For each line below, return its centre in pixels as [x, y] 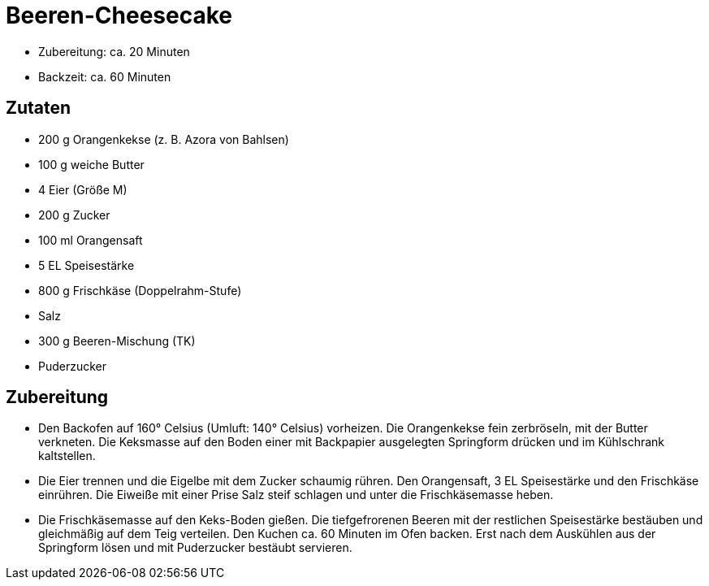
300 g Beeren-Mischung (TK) [117, 341]
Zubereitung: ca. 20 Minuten [114, 51]
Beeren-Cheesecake [119, 15]
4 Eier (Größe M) [83, 189]
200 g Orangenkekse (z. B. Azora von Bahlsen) [164, 139]
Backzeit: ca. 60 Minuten [105, 76]
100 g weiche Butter [91, 164]
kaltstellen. [67, 456]
